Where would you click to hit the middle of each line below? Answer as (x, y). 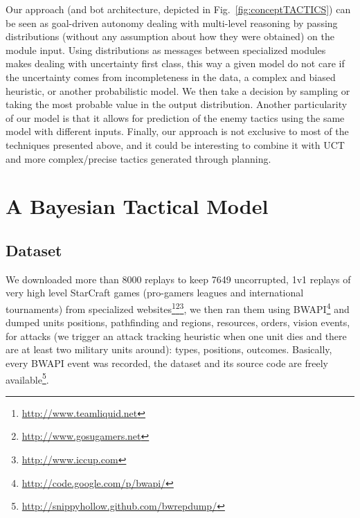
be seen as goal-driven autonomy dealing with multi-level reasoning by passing (172, 23)
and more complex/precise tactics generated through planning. (138, 158)
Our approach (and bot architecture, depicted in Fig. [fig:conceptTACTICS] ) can (178, 9)
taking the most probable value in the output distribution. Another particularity (177, 104)
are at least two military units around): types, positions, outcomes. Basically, (169, 349)
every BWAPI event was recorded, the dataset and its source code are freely (167, 363)
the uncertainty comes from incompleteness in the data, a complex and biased (171, 77)
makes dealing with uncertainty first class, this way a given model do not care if (175, 63)
